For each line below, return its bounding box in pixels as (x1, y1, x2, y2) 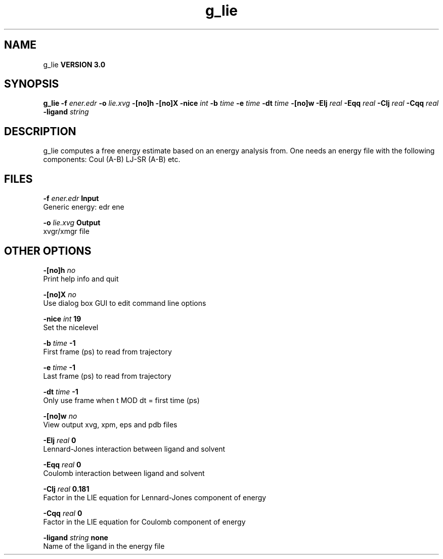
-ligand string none (43, 533, 108, 542)
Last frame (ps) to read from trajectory (43, 371, 171, 380)
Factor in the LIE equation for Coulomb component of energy (43, 517, 246, 526)
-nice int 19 (43, 314, 81, 323)
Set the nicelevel (43, 323, 99, 332)
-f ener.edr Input (43, 194, 99, 203)
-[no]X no (43, 290, 76, 299)
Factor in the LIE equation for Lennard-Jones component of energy (43, 493, 267, 502)
